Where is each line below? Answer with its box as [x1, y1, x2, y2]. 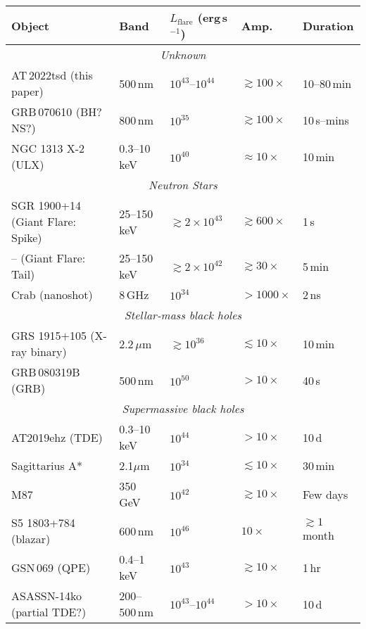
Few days [302, 485, 348, 502]
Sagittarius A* [11, 457, 83, 474]
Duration [302, 17, 354, 34]
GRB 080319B [11, 364, 80, 380]
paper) [11, 83, 44, 99]
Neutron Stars [149, 177, 217, 193]
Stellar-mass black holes [124, 307, 242, 323]
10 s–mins [302, 111, 349, 128]
